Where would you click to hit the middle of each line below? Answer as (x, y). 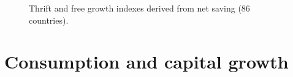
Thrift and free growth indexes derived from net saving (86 (139, 8)
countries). (49, 20)
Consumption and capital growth (146, 62)
